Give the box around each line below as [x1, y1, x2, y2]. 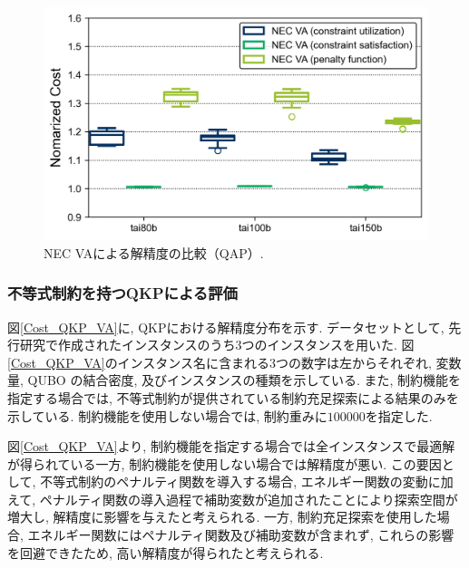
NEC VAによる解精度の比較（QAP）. [44, 243, 264, 262]
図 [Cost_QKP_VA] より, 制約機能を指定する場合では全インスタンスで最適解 [7, 437, 455, 456]
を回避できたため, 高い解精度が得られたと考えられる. [7, 543, 324, 562]
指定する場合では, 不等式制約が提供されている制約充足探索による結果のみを [7, 388, 459, 407]
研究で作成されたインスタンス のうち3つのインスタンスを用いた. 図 [19, 335, 415, 354]
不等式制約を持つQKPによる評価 [7, 282, 238, 304]
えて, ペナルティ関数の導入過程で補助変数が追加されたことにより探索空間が [7, 489, 458, 508]
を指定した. [365, 406, 433, 425]
